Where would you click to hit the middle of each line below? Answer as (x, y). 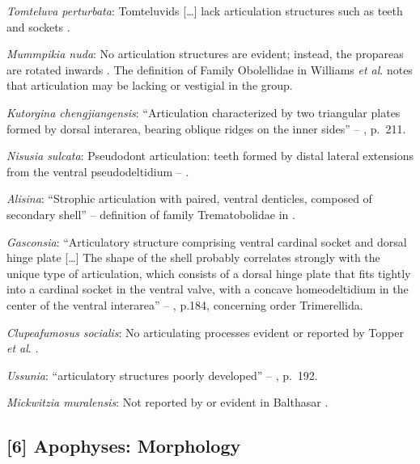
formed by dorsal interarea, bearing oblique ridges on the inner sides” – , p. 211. (206, 128)
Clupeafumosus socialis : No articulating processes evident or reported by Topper (205, 332)
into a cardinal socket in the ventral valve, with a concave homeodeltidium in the (208, 289)
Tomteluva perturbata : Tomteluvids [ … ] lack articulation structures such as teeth (205, 11)
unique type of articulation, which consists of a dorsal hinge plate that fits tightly (209, 273)
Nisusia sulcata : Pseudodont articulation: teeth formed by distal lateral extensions (210, 156)
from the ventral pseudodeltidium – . (98, 171)
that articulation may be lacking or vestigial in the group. (150, 85)
